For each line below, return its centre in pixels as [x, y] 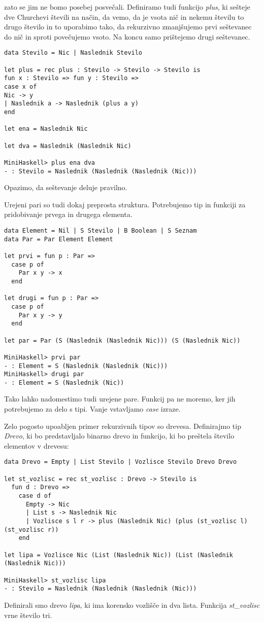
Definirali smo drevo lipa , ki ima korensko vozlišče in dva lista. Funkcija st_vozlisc [132, 605]
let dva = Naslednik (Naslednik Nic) [68, 146]
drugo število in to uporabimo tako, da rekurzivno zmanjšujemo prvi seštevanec [128, 27]
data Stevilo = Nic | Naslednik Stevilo [73, 53]
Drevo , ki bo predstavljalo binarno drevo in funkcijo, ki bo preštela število [119, 436]
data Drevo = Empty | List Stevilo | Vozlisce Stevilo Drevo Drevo [121, 462]
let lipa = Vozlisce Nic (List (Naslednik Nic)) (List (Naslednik [119, 555]
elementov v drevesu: [37, 445]
